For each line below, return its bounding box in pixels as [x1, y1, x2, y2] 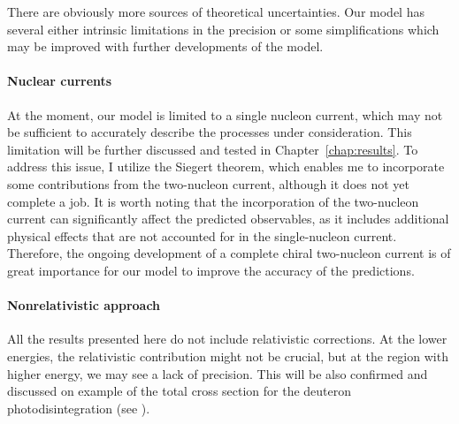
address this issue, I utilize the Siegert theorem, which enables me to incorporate [7, 157, 445, 176]
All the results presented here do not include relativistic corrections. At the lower [7, 329, 448, 348]
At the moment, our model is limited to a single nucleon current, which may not [7, 105, 443, 124]
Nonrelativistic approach [7, 296, 161, 314]
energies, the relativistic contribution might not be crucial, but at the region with [7, 346, 448, 365]
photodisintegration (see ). [7, 398, 150, 417]
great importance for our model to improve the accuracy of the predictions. [7, 261, 415, 279]
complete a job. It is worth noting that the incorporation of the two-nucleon [7, 192, 419, 210]
